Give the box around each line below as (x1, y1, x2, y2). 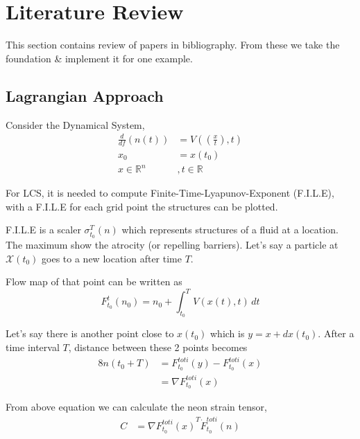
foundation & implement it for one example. (6, 51, 193, 65)
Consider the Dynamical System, (6, 117, 145, 132)
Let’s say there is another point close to (6, 326, 174, 341)
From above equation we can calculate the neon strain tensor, (6, 400, 267, 414)
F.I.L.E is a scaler (6, 222, 81, 237)
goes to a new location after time (42, 251, 182, 265)
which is (210, 326, 245, 341)
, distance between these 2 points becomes (68, 340, 248, 355)
